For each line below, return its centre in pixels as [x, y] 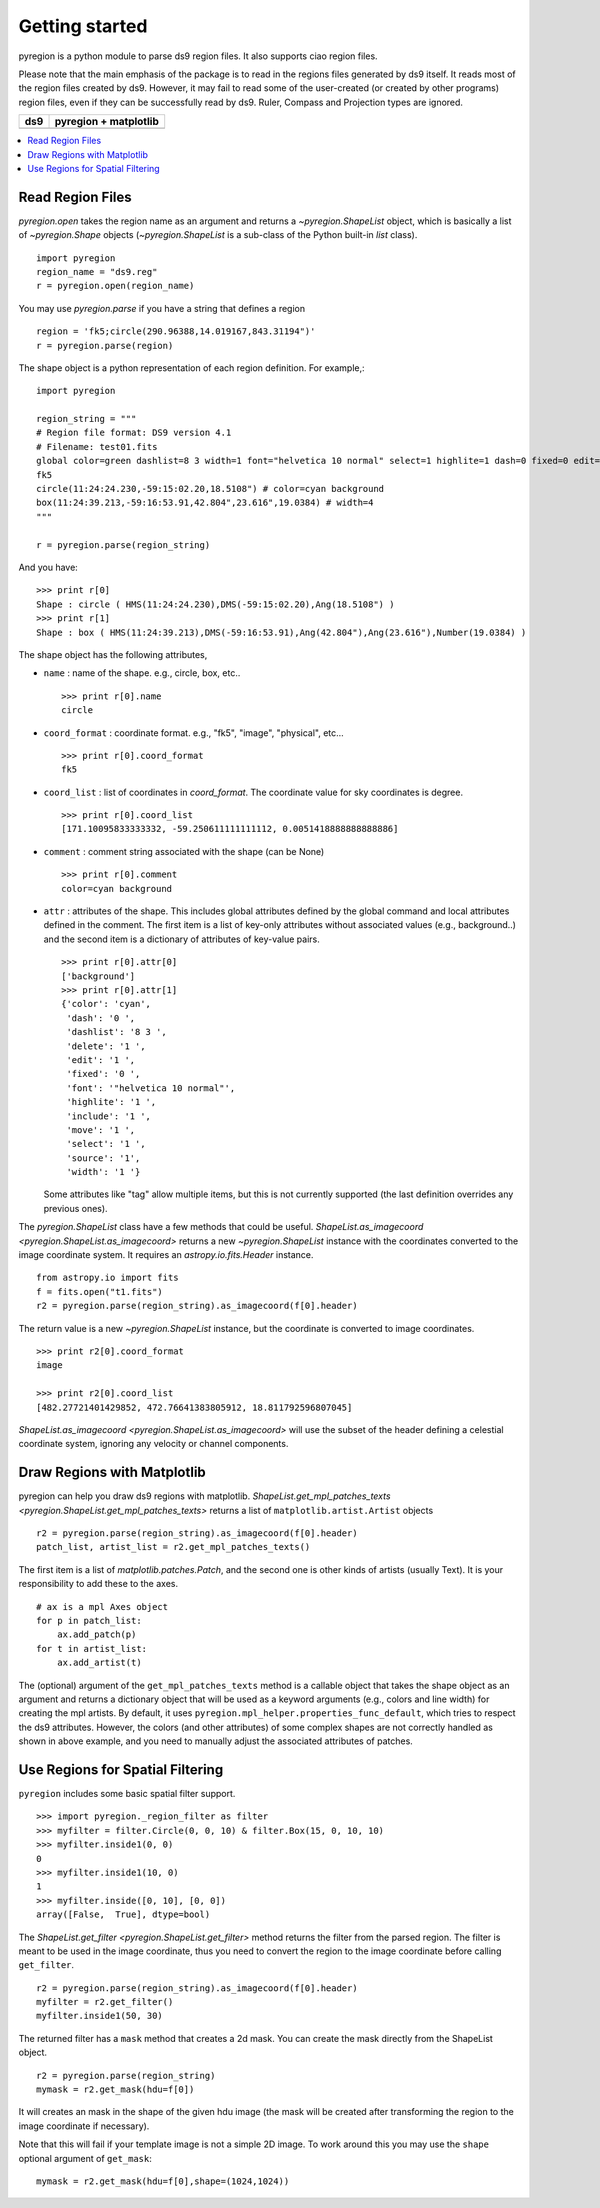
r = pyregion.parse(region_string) [123, 544]
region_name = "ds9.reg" [97, 271]
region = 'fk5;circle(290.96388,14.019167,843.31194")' [176, 331]
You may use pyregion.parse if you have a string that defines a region [161, 308]
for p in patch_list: [89, 1620]
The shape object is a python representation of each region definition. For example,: [191, 367]
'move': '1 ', [101, 1129]
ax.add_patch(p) [96, 1634]
